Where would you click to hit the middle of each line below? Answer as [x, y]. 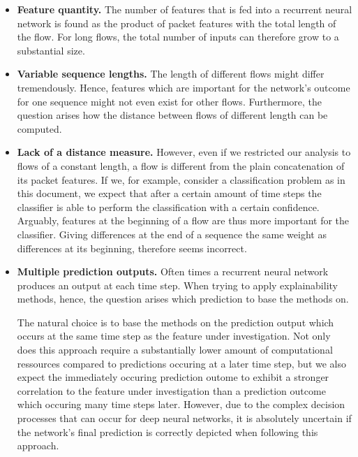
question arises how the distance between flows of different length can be [172, 115]
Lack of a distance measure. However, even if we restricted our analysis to [184, 152]
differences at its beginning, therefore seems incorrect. [132, 248]
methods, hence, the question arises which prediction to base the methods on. [183, 299]
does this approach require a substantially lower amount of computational [175, 350]
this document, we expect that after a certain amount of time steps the [169, 193]
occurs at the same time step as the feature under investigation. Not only [174, 336]
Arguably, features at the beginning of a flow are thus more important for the [183, 220]
